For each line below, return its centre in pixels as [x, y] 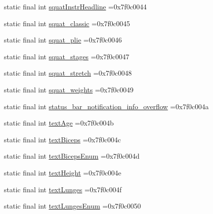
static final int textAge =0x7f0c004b [59, 123]
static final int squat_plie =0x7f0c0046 [63, 40]
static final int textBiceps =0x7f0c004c [63, 139]
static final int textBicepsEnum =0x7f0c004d [72, 156]
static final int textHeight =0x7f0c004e [63, 172]
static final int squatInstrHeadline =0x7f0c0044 [75, 6]
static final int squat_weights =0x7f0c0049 [69, 89]
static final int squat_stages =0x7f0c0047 [67, 56]
